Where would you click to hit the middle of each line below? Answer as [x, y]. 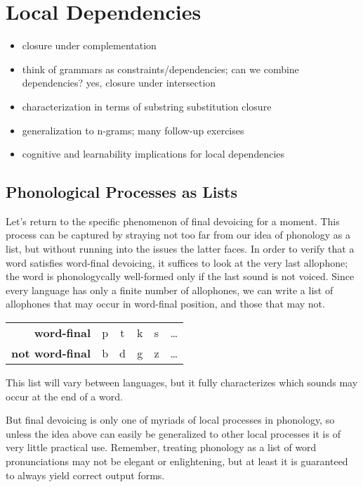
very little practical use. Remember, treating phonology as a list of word [161, 447]
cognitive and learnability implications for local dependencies [153, 154]
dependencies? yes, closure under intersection [119, 83]
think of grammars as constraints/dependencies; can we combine [160, 69]
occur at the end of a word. [64, 396]
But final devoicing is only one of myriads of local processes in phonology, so [170, 420]
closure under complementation [89, 45]
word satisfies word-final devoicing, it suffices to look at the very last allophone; [177, 262]
